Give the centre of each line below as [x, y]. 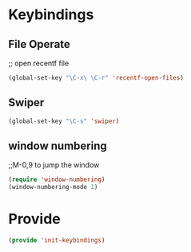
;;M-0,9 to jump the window [54, 165]
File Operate [39, 44]
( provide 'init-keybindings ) [57, 241]
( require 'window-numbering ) [57, 180]
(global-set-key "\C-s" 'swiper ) [64, 121]
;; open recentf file [39, 63]
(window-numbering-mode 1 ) [53, 187]
